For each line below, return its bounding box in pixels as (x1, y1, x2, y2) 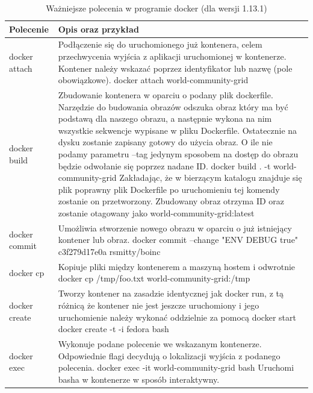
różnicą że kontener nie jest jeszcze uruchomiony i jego (58, 298, 259, 311)
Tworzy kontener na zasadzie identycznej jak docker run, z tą (58, 287, 284, 300)
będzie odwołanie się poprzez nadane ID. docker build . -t (58, 159, 271, 172)
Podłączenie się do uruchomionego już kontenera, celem (58, 38, 262, 51)
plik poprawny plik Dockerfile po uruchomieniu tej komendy (58, 183, 280, 195)
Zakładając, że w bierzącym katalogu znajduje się (119, 171, 302, 184)
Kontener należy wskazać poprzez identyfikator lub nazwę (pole (58, 61, 293, 74)
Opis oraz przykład (58, 22, 139, 35)
